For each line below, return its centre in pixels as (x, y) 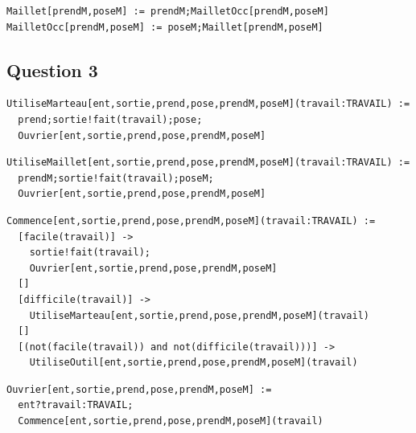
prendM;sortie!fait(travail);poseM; (116, 178)
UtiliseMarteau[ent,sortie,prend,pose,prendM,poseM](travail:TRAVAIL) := (208, 104)
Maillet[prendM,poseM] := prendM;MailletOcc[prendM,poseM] (168, 11)
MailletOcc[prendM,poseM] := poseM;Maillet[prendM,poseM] (165, 27)
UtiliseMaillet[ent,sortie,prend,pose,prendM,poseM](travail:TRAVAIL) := (208, 163)
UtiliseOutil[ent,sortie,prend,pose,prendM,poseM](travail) (194, 363)
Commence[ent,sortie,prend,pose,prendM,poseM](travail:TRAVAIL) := (191, 221)
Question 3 (52, 69)
